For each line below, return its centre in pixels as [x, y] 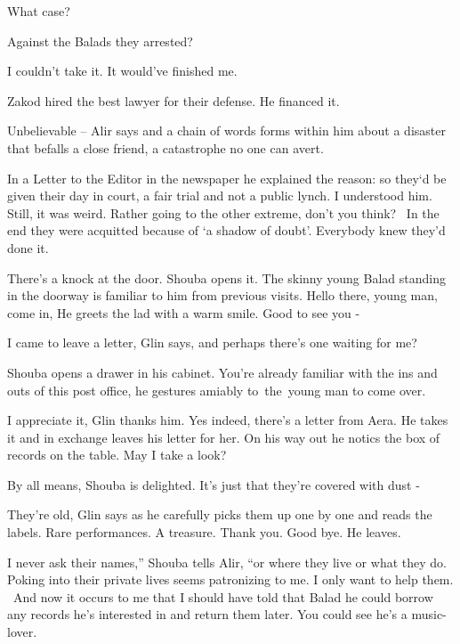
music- [429, 614]
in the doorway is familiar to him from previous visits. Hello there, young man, [222, 295]
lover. [22, 632]
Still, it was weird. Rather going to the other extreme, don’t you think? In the [223, 212]
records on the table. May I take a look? [117, 455]
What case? [39, 11]
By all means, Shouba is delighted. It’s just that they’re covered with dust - [214, 484]
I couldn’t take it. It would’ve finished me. [122, 71]
